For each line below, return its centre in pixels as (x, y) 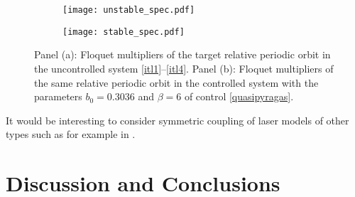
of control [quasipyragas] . (239, 96)
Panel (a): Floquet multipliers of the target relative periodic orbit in (182, 54)
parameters (58, 96)
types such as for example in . (71, 134)
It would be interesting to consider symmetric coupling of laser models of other (177, 120)
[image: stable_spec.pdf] (124, 32)
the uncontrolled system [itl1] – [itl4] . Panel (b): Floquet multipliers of (184, 68)
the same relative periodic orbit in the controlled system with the (176, 82)
